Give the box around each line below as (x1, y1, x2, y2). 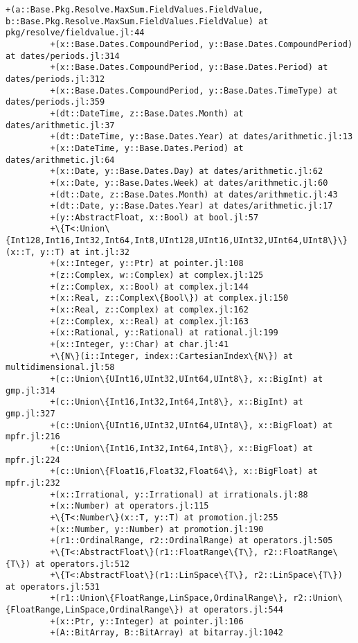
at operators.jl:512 (35, 558, 129, 569)
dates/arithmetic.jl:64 (6, 155, 115, 165)
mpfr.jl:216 (6, 432, 60, 442)
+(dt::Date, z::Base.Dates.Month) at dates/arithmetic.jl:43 (50, 189, 338, 200)
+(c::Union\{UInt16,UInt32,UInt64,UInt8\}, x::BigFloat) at (50, 420, 333, 430)
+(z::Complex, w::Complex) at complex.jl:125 (50, 270, 264, 281)
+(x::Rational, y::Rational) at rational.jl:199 (50, 328, 278, 338)
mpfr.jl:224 (6, 455, 60, 465)
